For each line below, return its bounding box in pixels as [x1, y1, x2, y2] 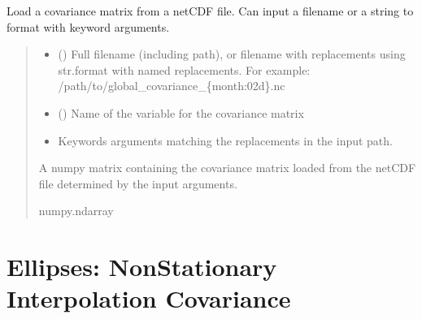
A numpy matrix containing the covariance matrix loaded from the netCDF [38, 159, 416, 176]
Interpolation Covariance [7, 282, 291, 315]
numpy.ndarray [38, 202, 114, 219]
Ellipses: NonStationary [7, 250, 277, 283]
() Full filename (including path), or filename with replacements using [58, 45, 406, 63]
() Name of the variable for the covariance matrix [58, 104, 304, 121]
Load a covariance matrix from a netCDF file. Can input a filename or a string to [7, 2, 414, 19]
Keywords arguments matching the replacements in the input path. [58, 131, 393, 149]
